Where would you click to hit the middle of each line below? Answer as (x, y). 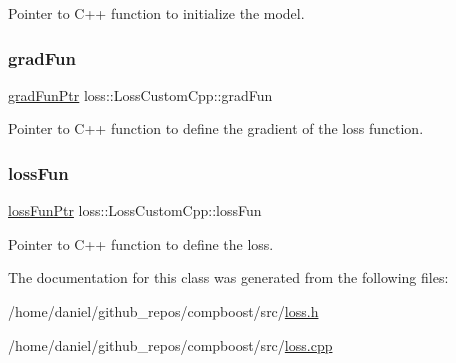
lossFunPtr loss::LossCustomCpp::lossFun (135, 210)
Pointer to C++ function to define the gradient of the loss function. (216, 128)
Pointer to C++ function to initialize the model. (156, 13)
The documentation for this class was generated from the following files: (228, 277)
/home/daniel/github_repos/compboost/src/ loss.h (163, 311)
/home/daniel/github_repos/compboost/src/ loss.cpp (170, 344)
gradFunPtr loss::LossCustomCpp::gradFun (140, 94)
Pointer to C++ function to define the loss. (141, 243)
